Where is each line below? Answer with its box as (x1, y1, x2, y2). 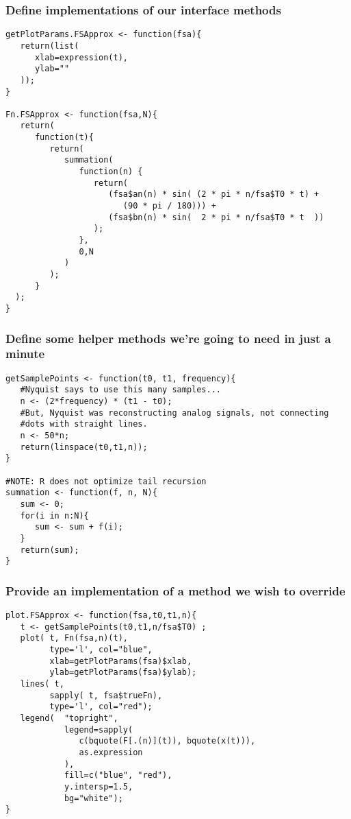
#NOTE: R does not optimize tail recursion (5, 476, 207, 486)
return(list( (20, 40, 79, 51)
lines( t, (20, 679, 64, 689)
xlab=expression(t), (34, 52, 128, 62)
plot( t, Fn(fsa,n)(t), (20, 633, 128, 643)
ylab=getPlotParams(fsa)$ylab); (49, 667, 197, 678)
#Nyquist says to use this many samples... (20, 385, 221, 395)
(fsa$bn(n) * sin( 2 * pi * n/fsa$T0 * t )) (108, 212, 324, 222)
